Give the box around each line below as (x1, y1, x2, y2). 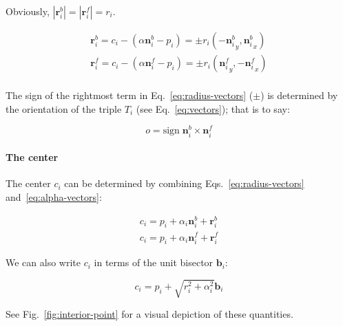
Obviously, (6, 4, 50, 18)
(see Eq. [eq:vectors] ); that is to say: (136, 101, 290, 116)
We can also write (6, 255, 81, 270)
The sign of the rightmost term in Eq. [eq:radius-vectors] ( (6, 88, 253, 102)
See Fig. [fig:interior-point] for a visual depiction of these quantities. (6, 307, 293, 321)
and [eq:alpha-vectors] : (6, 189, 102, 204)
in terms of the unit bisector (94, 255, 214, 270)
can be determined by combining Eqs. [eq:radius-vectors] (64, 176, 304, 191)
